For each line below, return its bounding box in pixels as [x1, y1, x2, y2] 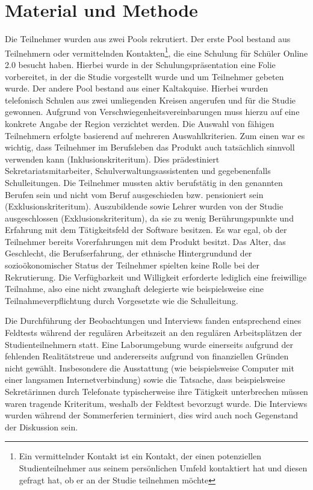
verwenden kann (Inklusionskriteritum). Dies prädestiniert [5, 152, 220, 165]
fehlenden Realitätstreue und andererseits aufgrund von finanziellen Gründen [5, 350, 289, 362]
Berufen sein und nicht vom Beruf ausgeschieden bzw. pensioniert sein [5, 188, 264, 200]
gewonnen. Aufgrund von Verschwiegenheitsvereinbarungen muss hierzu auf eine [5, 105, 300, 118]
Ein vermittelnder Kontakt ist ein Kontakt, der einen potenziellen [19, 450, 261, 462]
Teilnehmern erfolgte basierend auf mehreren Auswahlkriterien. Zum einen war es [5, 129, 305, 141]
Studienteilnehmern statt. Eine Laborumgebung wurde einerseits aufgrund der [5, 338, 293, 350]
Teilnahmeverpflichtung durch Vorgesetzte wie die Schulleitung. [5, 294, 238, 306]
